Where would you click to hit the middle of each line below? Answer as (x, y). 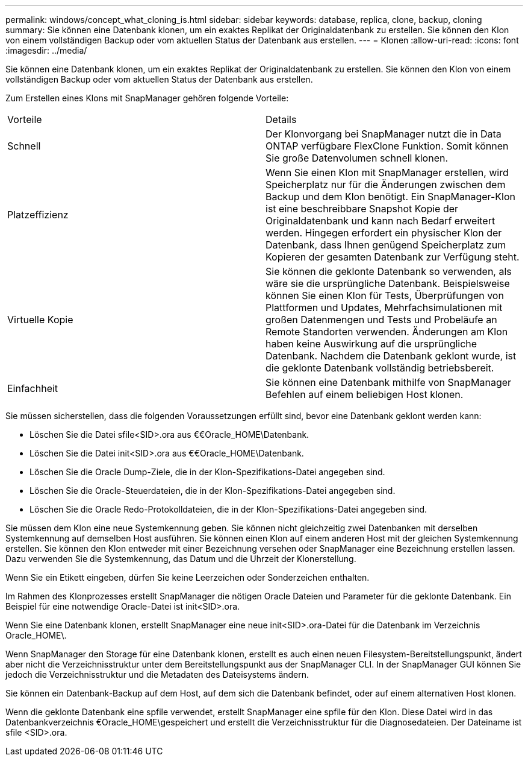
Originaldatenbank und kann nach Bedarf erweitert (380, 221)
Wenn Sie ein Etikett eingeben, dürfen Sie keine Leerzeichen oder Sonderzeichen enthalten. (188, 577)
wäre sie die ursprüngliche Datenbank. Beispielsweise (388, 283)
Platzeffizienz (38, 215)
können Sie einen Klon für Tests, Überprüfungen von (385, 295)
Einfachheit (33, 388)
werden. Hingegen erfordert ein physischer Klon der (384, 233)
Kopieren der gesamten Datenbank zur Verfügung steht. (393, 257)
